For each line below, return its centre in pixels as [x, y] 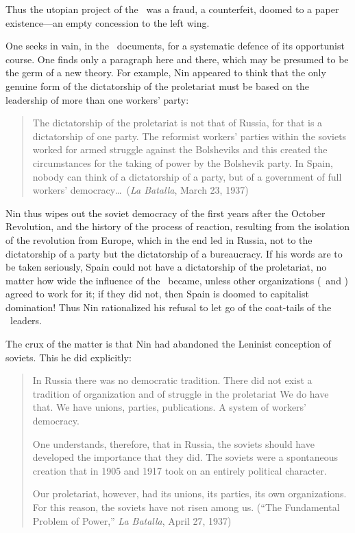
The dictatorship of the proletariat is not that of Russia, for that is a [177, 123]
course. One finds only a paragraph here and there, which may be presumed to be [177, 59]
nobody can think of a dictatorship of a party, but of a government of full [187, 176]
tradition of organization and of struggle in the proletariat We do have [181, 393]
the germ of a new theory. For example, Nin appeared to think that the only [166, 72]
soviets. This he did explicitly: [69, 357]
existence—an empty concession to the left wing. [108, 22]
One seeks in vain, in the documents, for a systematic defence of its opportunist [175, 46]
